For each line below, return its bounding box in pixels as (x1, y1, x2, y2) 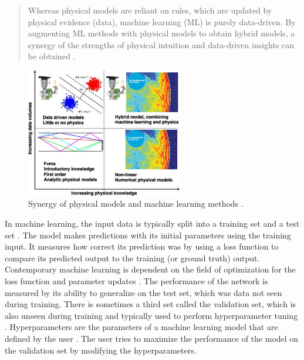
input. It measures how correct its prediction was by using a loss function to (5, 240, 279, 253)
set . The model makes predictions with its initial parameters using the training (5, 228, 291, 241)
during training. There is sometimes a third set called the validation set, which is (5, 298, 296, 310)
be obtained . (28, 50, 76, 62)
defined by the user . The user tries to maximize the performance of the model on (5, 332, 299, 344)
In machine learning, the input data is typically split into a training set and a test (5, 217, 300, 230)
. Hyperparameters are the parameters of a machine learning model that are (5, 321, 278, 333)
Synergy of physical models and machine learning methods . (28, 197, 244, 210)
